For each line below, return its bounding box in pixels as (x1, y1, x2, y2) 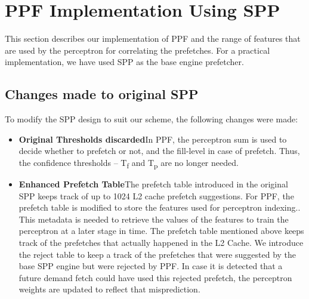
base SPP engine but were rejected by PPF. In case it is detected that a (18, 260, 283, 272)
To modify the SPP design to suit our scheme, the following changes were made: (5, 113, 298, 125)
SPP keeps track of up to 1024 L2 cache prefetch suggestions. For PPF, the (18, 189, 294, 202)
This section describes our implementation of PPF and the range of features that (5, 32, 301, 45)
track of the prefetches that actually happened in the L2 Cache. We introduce (18, 236, 304, 248)
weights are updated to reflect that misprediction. (18, 283, 200, 295)
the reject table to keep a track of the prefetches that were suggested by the (18, 248, 296, 260)
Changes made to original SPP (5, 85, 199, 103)
